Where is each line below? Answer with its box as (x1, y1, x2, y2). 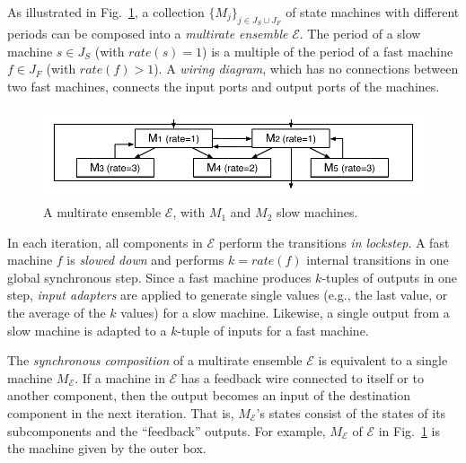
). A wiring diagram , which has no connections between (154, 59, 459, 78)
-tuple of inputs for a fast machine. (177, 320, 369, 339)
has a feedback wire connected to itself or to (180, 368, 424, 387)
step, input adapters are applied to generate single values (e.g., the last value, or (7, 285, 448, 304)
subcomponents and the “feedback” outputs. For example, (7, 421, 326, 440)
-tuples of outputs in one (321, 267, 458, 286)
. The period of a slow (299, 24, 421, 43)
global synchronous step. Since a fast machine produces (7, 267, 312, 286)
